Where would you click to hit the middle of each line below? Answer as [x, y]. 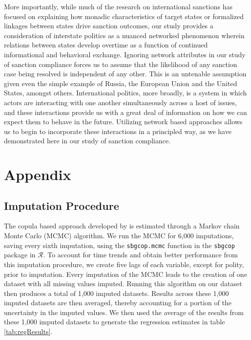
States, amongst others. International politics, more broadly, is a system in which [125, 93]
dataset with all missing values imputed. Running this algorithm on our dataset [123, 283]
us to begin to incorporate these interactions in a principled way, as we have [118, 131]
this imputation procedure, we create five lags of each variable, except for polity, [124, 264]
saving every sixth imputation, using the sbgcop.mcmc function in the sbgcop [120, 245]
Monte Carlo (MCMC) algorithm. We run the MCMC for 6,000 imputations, [119, 236]
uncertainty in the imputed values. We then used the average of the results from [124, 312]
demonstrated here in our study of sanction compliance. [87, 141]
